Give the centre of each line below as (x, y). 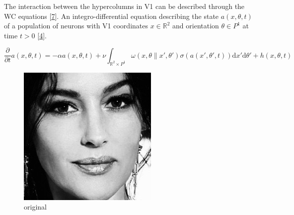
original (35, 207)
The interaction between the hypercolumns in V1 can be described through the (124, 6)
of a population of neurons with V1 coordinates (76, 26)
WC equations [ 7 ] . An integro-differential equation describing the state (111, 16)
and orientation (196, 26)
